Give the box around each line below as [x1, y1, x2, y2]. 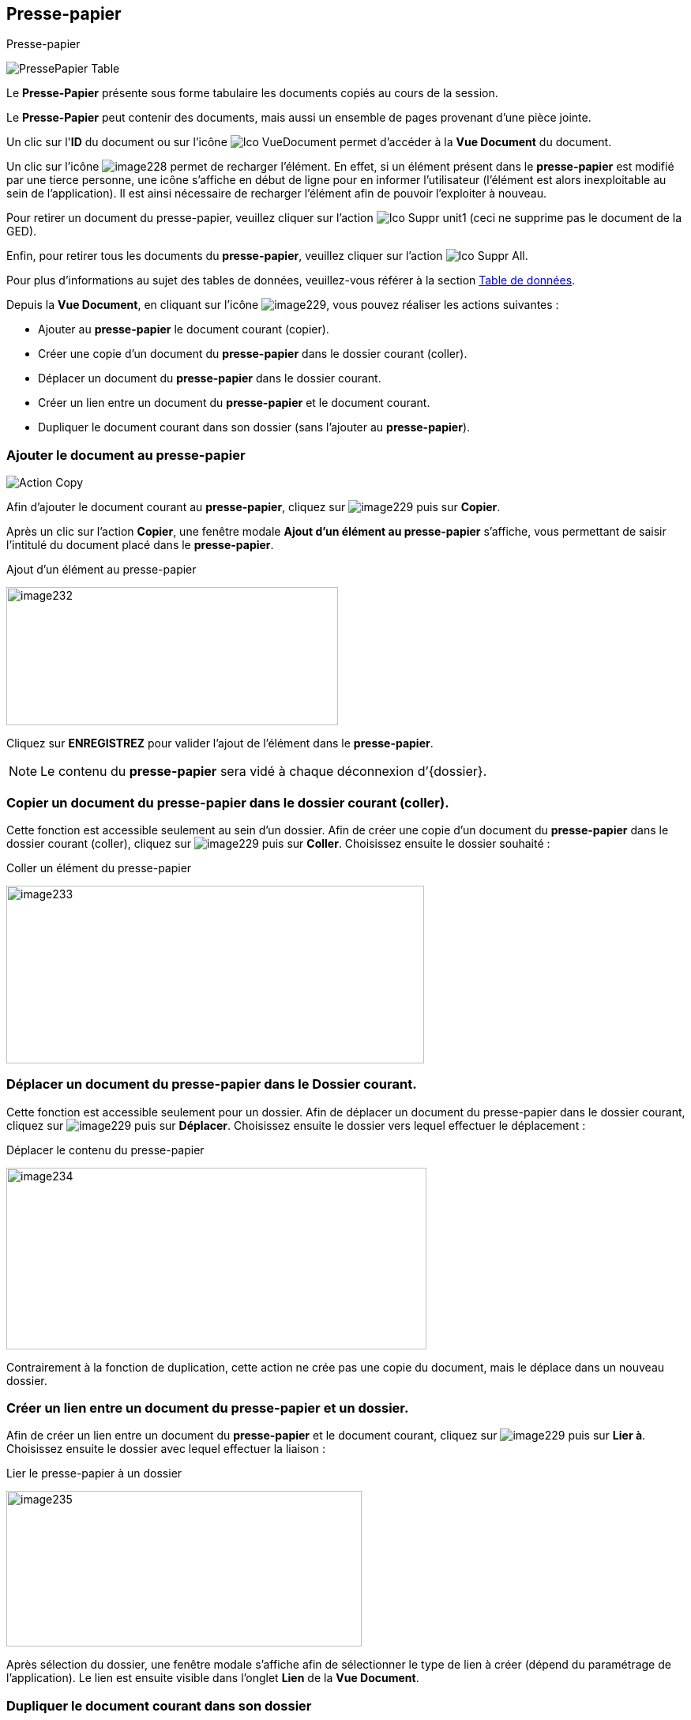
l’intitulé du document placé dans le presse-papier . [6, 538, 274, 552]
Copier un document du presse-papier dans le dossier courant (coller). [6, 794, 449, 811]
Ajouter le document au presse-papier [6, 446, 246, 463]
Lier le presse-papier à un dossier [6, 1466, 182, 1481]
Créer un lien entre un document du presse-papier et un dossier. [6, 1400, 409, 1417]
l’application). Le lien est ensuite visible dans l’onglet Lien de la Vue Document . [6, 1671, 419, 1685]
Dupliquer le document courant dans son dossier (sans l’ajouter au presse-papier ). [38, 420, 471, 435]
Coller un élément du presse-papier [6, 860, 192, 875]
